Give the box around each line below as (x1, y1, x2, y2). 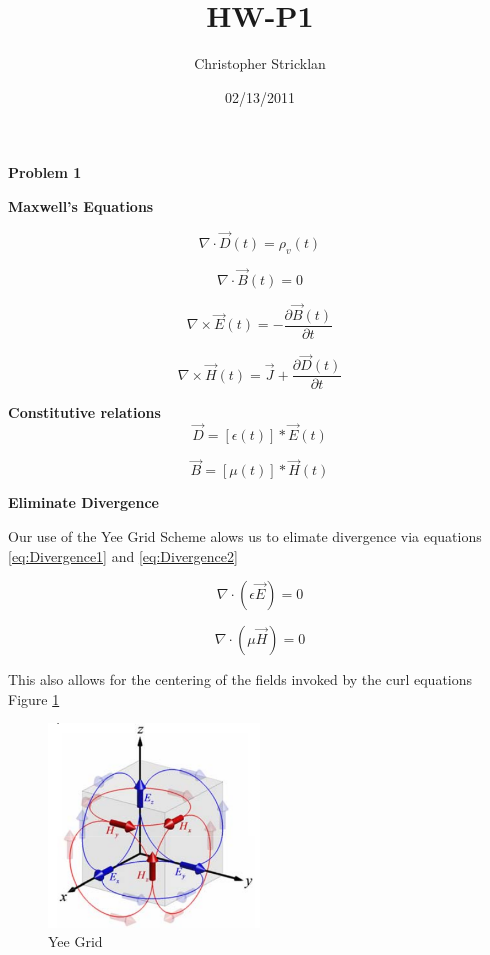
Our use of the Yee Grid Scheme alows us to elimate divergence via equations (8, 525, 482, 546)
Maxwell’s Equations (8, 195, 154, 216)
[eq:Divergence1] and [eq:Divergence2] (8, 545, 238, 566)
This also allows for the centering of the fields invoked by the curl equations (8, 669, 473, 690)
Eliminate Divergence (8, 492, 159, 513)
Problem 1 (8, 162, 82, 183)
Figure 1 (8, 688, 60, 709)
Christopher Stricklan (194, 53, 326, 74)
